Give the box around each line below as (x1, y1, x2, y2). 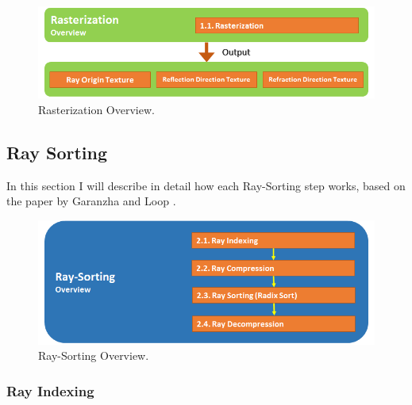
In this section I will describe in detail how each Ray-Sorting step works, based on (6, 177, 406, 193)
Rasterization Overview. (38, 101, 155, 117)
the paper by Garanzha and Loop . (6, 193, 176, 209)
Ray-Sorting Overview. (38, 347, 149, 364)
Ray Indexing (6, 380, 94, 400)
